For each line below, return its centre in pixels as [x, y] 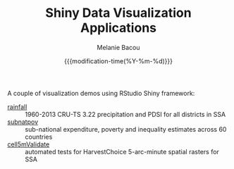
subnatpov [23, 122]
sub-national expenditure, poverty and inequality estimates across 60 [126, 129]
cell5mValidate [29, 144]
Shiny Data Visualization [118, 13]
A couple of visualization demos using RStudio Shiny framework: [101, 93]
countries [39, 137]
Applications [118, 28]
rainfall [17, 106]
